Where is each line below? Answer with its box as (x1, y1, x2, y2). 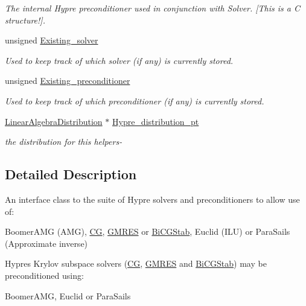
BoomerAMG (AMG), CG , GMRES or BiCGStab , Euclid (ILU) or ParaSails (5, 225, 290, 238)
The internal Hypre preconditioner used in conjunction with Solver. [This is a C (5, 2, 301, 14)
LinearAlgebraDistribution (5, 115, 103, 127)
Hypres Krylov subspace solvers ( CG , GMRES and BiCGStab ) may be (5, 257, 267, 270)
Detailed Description (5, 165, 137, 183)
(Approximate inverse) (5, 237, 88, 249)
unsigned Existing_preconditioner (5, 74, 130, 87)
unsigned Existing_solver (5, 34, 98, 46)
